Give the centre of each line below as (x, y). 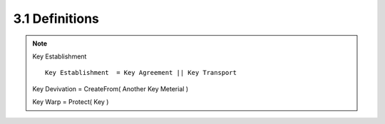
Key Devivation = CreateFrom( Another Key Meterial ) (111, 88)
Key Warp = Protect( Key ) (71, 102)
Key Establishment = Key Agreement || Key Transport (141, 73)
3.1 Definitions (56, 19)
